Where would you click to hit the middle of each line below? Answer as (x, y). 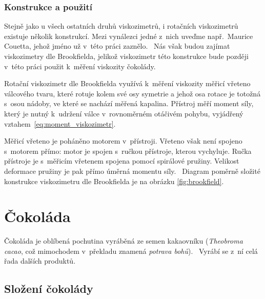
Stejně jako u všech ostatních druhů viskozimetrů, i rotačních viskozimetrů (121, 26)
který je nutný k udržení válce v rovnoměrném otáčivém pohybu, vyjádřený (124, 113)
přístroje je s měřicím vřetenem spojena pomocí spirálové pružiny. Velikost (122, 161)
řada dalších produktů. (40, 261)
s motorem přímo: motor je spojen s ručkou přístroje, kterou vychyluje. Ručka (128, 151)
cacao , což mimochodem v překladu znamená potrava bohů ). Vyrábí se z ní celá (131, 251)
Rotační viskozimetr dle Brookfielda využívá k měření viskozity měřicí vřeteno (127, 83)
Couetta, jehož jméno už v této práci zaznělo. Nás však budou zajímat (117, 46)
